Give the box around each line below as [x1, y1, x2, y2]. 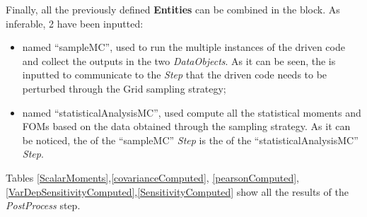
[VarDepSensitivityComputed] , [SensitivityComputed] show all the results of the [6, 184, 349, 199]
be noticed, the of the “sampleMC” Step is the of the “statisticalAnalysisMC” [22, 132, 359, 147]
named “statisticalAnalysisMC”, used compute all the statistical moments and [22, 105, 361, 119]
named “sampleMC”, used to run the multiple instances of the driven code [22, 40, 345, 54]
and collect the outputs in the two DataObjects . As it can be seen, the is [22, 53, 336, 68]
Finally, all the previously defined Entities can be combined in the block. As [6, 2, 340, 16]
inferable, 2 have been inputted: [6, 16, 144, 30]
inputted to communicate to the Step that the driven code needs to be [22, 67, 327, 82]
